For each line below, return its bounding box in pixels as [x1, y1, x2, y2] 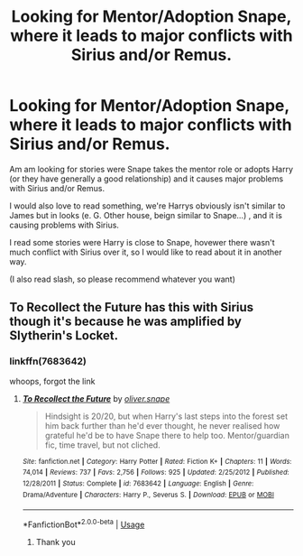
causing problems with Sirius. [9, 219, 120, 230]
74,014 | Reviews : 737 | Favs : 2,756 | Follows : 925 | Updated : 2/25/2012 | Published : [22, 468, 290, 477]
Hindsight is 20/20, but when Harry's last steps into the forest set [44, 411, 289, 422]
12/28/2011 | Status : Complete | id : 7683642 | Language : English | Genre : [22, 478, 254, 488]
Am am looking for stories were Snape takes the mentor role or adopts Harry [9, 163, 294, 174]
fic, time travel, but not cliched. [44, 440, 161, 450]
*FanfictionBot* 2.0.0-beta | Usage [22, 517, 145, 530]
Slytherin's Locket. [9, 328, 119, 344]
